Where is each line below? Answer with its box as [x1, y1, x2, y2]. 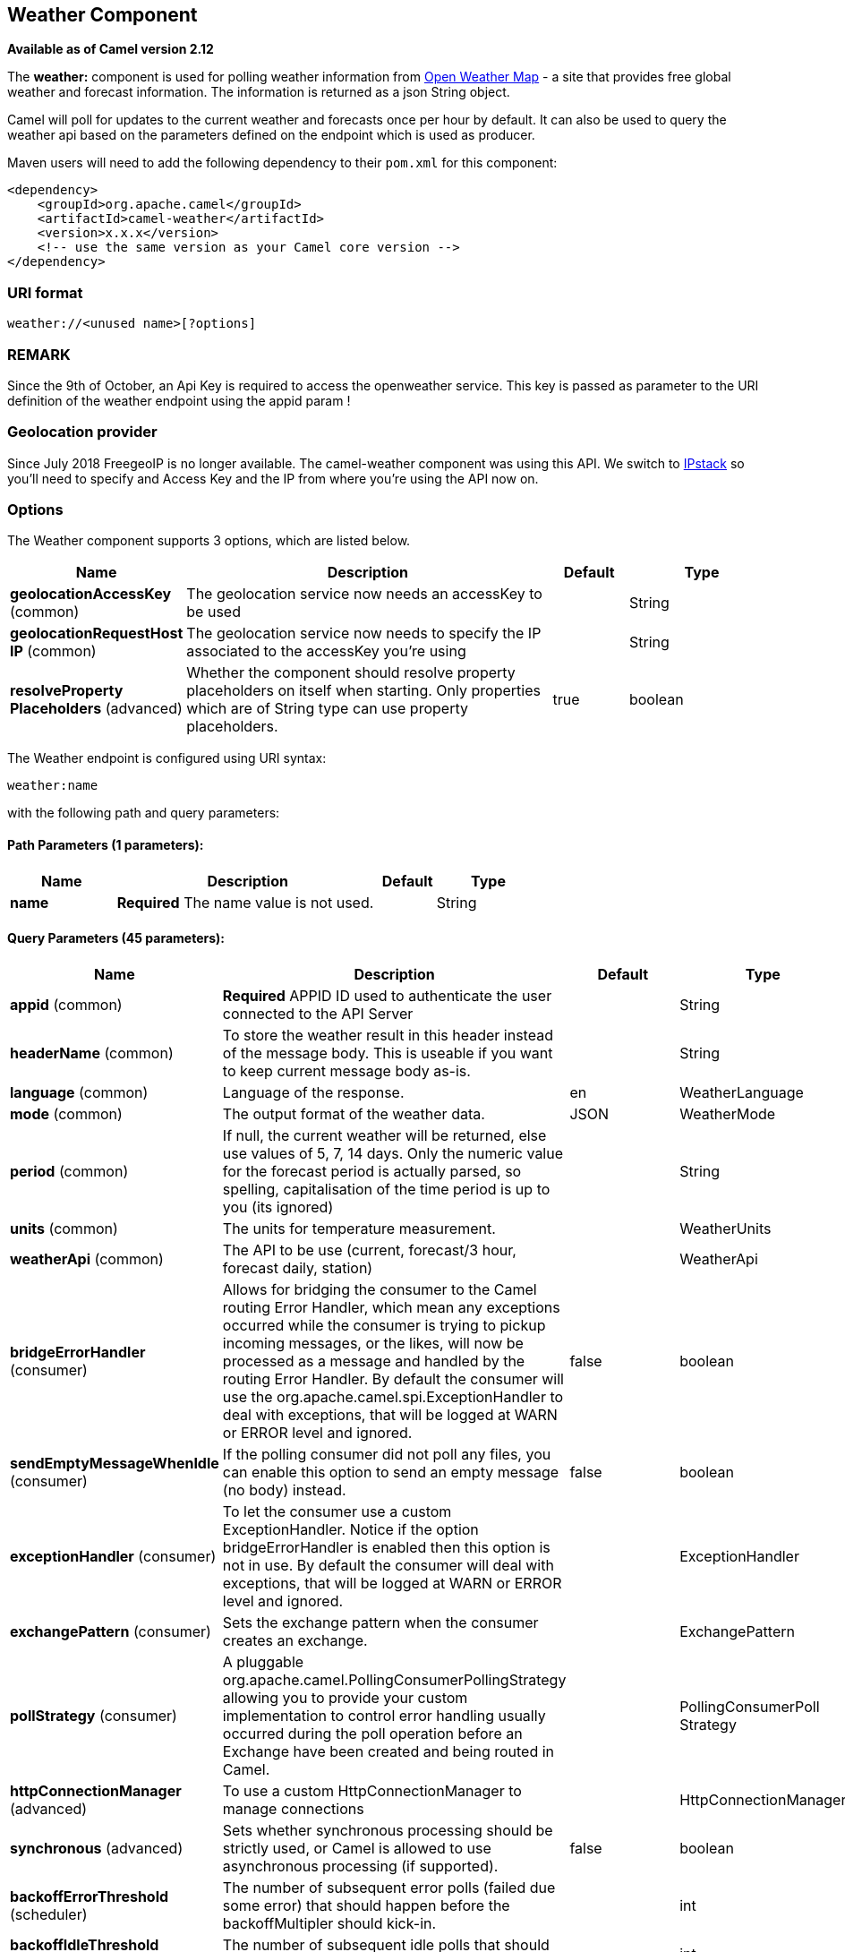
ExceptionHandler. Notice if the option [222, 1520, 479, 1538]
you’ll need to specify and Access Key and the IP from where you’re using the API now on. [7, 470, 539, 486]
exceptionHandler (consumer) [10, 1546, 217, 1565]
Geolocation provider [7, 423, 158, 441]
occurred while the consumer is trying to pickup [222, 1315, 546, 1334]
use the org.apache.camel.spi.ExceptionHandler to [222, 1387, 564, 1406]
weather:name [7, 778, 98, 793]
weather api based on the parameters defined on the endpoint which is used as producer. [7, 127, 535, 143]
